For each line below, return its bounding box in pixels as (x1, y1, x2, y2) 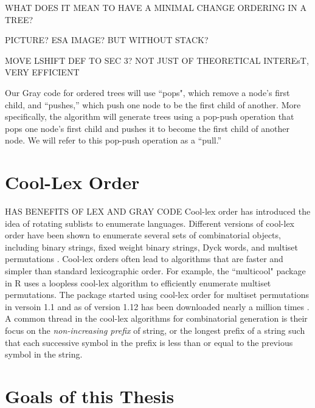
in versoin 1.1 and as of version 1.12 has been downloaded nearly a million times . (5, 300, 310, 313)
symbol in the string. (5, 348, 83, 361)
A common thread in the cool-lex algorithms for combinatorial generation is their (5, 312, 308, 325)
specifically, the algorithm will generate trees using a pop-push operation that (5, 110, 294, 123)
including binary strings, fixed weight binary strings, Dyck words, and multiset (5, 240, 298, 253)
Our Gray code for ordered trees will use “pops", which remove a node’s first (5, 86, 290, 99)
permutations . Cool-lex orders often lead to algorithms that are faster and (5, 252, 283, 265)
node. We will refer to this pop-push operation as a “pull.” (5, 134, 222, 147)
